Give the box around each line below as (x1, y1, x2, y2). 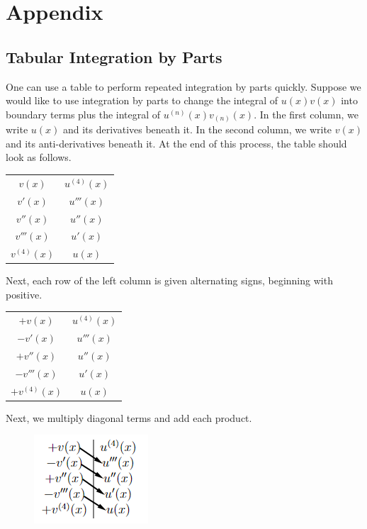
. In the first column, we (254, 106, 359, 121)
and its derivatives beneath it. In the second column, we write (62, 122, 332, 137)
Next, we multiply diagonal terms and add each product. (6, 410, 252, 425)
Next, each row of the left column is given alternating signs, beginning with (6, 273, 333, 288)
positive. (6, 286, 43, 301)
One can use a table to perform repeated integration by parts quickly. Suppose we (6, 79, 361, 94)
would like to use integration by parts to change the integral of (6, 93, 278, 108)
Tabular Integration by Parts (6, 45, 222, 67)
